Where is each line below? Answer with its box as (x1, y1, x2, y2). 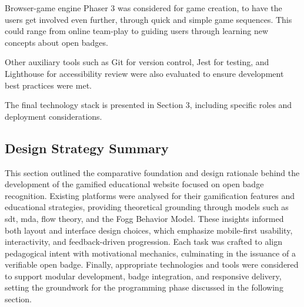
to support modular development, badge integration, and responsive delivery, (5, 269, 282, 282)
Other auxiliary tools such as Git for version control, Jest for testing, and (5, 56, 269, 68)
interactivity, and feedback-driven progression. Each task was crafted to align (5, 235, 283, 248)
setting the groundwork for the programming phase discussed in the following (5, 281, 283, 293)
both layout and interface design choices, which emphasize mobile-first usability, (5, 224, 293, 236)
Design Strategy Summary (5, 139, 169, 157)
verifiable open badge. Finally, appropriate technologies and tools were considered (5, 258, 299, 271)
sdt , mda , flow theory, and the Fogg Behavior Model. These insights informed (5, 212, 284, 224)
